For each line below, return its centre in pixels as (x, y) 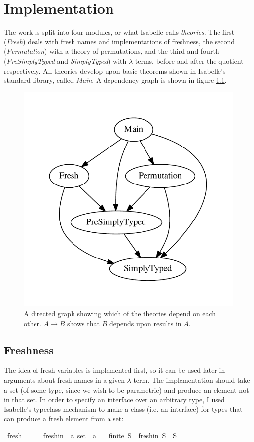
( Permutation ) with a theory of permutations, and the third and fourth (112, 51)
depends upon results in (145, 323)
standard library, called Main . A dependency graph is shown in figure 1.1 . (115, 80)
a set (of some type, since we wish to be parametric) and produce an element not (127, 389)
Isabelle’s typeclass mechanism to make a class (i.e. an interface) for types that (123, 409)
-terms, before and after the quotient (188, 60)
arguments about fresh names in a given (64, 380)
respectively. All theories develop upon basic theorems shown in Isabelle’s (115, 70)
